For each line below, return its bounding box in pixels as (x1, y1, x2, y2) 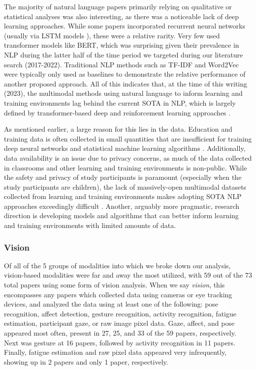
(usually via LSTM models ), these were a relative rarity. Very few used (4, 30, 220, 40)
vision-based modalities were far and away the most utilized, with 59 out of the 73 (4, 270, 252, 280)
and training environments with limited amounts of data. (4, 220, 176, 230)
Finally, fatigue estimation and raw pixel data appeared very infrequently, (4, 347, 227, 357)
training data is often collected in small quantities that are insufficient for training (4, 133, 252, 143)
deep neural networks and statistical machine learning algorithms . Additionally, (4, 143, 246, 153)
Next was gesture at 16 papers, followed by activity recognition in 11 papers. (4, 337, 235, 347)
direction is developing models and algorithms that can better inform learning (4, 210, 239, 221)
